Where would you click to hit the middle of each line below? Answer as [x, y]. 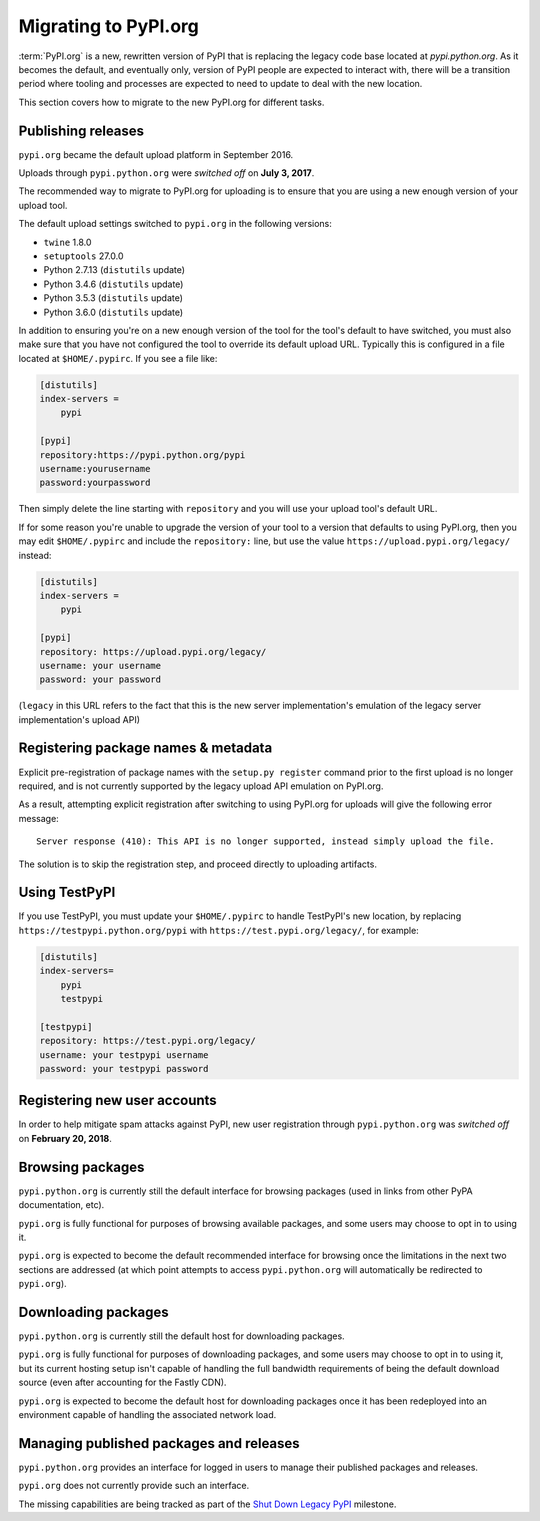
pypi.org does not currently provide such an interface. [134, 1486]
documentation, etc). [61, 1205]
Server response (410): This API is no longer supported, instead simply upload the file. [265, 841]
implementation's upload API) [79, 719]
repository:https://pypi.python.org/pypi [142, 454]
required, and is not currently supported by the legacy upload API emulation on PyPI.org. [201, 786]
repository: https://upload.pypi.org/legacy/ [153, 651]
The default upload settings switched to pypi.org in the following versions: [175, 224]
